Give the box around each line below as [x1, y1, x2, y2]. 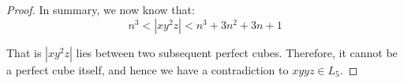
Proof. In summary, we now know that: [6, 2, 195, 17]
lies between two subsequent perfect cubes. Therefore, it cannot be [76, 44, 398, 60]
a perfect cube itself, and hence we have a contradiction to [6, 61, 289, 78]
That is [6, 44, 42, 60]
